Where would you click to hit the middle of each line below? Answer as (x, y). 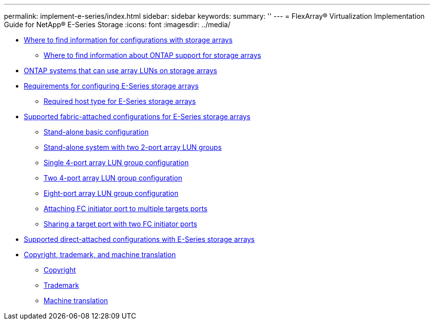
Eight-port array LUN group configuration (111, 193)
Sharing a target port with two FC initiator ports (120, 224)
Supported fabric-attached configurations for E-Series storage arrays (137, 116)
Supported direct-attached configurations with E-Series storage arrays (139, 239)
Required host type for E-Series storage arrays (120, 101)
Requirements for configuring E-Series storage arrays (111, 86)
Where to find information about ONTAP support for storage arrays (152, 55)
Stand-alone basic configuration (96, 132)
